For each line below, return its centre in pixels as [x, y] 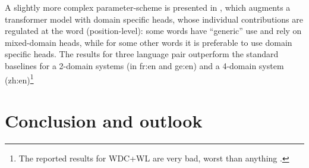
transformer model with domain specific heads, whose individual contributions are [154, 19]
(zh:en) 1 [19, 79]
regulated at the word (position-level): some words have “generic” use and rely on [153, 31]
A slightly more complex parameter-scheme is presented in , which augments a [148, 7]
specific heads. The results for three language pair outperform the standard [142, 54]
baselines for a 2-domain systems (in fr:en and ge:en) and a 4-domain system [144, 65]
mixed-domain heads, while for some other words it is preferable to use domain [149, 42]
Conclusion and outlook [104, 120]
